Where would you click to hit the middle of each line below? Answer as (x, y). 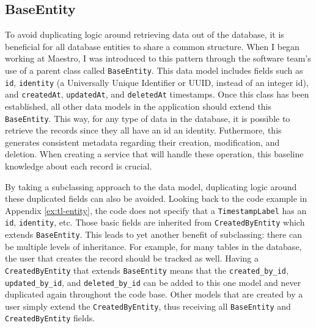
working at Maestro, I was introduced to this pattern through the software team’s (158, 58)
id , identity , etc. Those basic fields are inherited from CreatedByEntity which (155, 222)
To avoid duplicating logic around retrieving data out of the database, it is (145, 34)
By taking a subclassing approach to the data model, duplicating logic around (151, 186)
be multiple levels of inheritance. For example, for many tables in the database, (153, 246)
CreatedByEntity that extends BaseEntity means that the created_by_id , (147, 270)
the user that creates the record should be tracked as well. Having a (132, 258)
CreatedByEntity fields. (50, 318)
